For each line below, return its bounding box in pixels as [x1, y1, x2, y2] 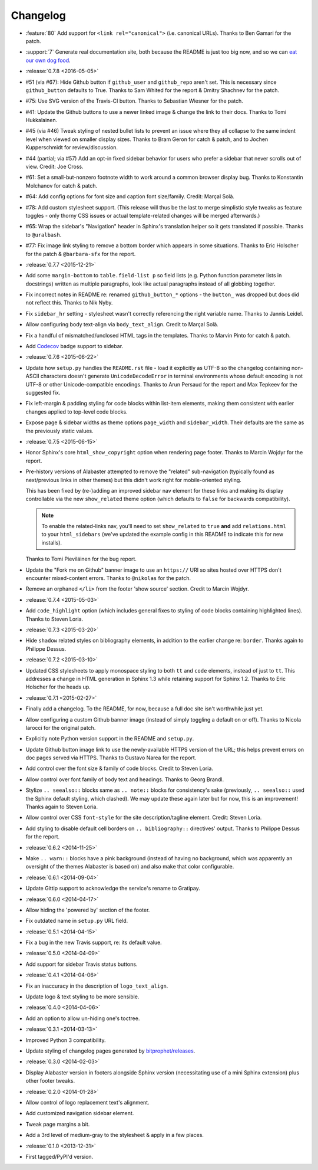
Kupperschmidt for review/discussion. [25, 144, 118, 151]
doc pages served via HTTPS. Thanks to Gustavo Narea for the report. [25, 754, 197, 761]
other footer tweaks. [25, 1077, 75, 1084]
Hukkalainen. [25, 117, 58, 124]
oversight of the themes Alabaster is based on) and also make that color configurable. [25, 863, 234, 870]
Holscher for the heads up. [25, 683, 91, 690]
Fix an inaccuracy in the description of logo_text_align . [25, 982, 168, 989]
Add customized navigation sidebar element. [25, 1110, 134, 1117]
